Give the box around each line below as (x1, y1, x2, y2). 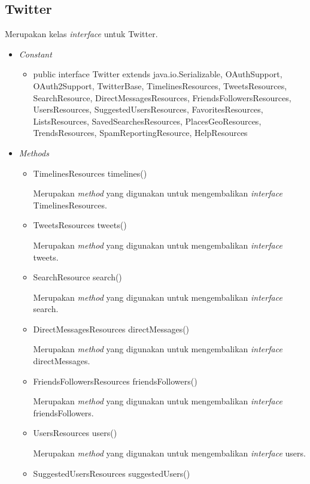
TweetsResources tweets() (33, 219, 127, 231)
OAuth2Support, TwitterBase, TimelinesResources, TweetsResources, (33, 79, 287, 92)
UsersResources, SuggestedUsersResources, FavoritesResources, (33, 103, 263, 116)
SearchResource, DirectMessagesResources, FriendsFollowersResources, (33, 91, 291, 104)
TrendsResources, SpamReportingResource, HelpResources (33, 126, 248, 139)
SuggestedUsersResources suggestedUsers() (33, 467, 190, 479)
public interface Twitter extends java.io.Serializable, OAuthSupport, (33, 68, 282, 80)
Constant (19, 47, 52, 60)
